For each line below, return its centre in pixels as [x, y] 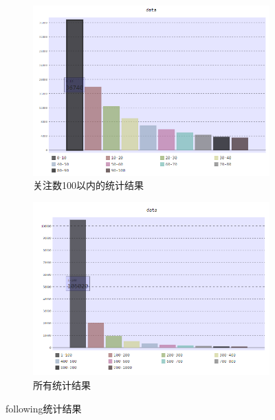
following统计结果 [44, 408]
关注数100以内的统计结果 [88, 185]
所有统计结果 [62, 384]
